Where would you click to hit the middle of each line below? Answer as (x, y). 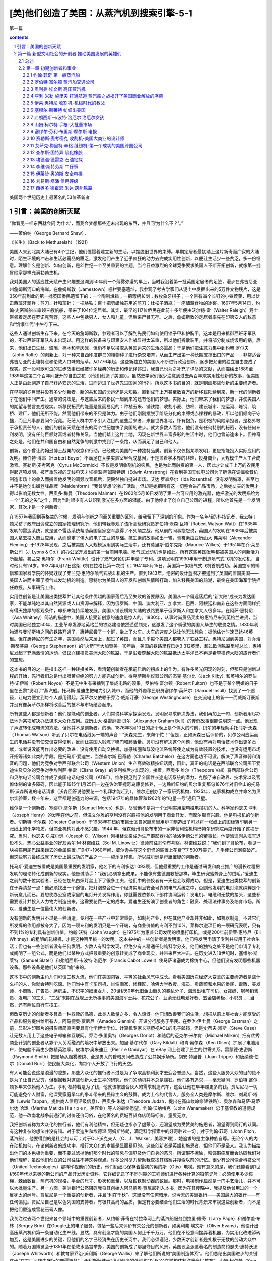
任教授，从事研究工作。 (33, 587)
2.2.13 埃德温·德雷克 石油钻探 (53, 159)
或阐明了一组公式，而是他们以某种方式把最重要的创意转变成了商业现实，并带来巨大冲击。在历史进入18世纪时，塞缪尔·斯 (133, 953)
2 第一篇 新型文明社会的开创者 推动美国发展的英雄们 (68, 53)
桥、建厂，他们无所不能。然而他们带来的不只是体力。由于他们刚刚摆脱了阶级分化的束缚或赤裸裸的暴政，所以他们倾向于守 (135, 413)
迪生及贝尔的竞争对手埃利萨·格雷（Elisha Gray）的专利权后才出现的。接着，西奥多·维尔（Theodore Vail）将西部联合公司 (134, 770)
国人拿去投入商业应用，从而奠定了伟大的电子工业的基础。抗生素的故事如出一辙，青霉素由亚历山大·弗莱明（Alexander (131, 538)
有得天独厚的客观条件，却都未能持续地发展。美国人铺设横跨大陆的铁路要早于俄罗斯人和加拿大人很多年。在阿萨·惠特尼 (131, 610)
